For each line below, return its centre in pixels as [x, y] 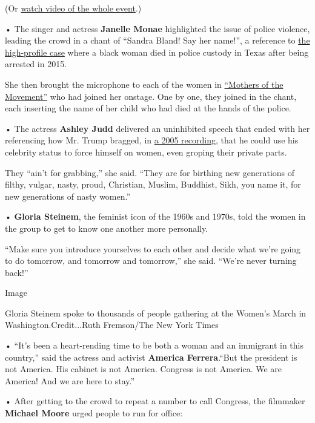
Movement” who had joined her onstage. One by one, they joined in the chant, [151, 96]
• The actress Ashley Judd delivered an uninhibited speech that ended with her [157, 128]
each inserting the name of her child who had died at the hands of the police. [148, 108]
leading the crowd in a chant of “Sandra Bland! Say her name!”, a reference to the [157, 40]
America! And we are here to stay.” [70, 380]
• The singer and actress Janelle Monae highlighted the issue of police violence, [157, 28]
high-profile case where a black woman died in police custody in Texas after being [157, 52]
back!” [17, 272]
